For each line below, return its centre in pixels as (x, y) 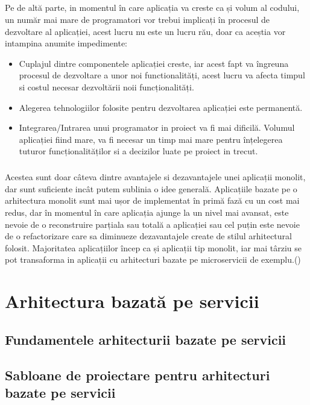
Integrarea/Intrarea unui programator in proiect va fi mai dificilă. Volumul (157, 127)
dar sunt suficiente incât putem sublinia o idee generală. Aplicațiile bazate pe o (151, 188)
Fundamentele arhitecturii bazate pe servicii (146, 339)
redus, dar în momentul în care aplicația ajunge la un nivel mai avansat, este (147, 212)
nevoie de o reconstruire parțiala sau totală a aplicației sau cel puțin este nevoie (152, 224)
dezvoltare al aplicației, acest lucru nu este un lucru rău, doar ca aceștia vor (145, 31)
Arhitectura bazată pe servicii (132, 301)
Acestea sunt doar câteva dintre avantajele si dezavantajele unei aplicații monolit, (155, 177)
